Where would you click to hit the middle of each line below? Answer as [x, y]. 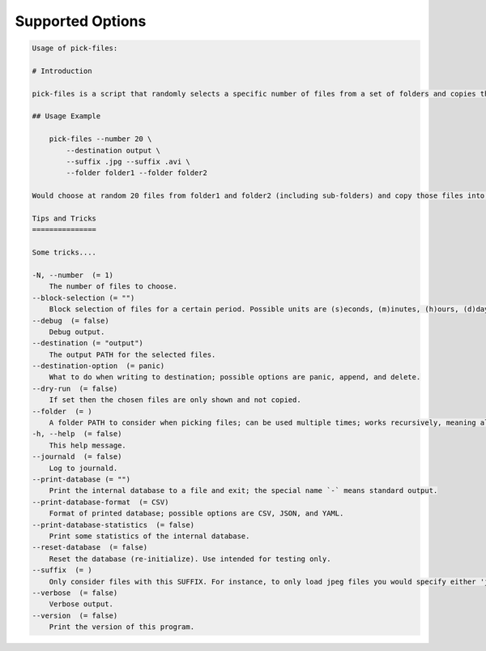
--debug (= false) [70, 321]
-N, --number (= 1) [72, 275]
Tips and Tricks [64, 218]
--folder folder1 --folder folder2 [137, 173]
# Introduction [62, 71]
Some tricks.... [64, 253]
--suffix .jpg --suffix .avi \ [128, 162]
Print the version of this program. [122, 627]
